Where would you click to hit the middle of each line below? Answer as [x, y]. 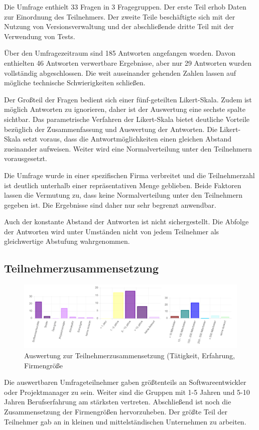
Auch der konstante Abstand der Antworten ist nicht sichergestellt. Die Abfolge [126, 222]
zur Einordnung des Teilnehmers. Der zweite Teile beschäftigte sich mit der [120, 16]
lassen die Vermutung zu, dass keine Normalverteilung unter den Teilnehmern [123, 195]
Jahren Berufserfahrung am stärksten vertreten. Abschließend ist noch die [118, 402]
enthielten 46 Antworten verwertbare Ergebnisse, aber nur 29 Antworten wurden [128, 62]
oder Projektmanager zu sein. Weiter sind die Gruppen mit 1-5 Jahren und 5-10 [127, 392]
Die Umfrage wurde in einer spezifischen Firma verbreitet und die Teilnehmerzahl [129, 175]
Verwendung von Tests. [40, 36]
